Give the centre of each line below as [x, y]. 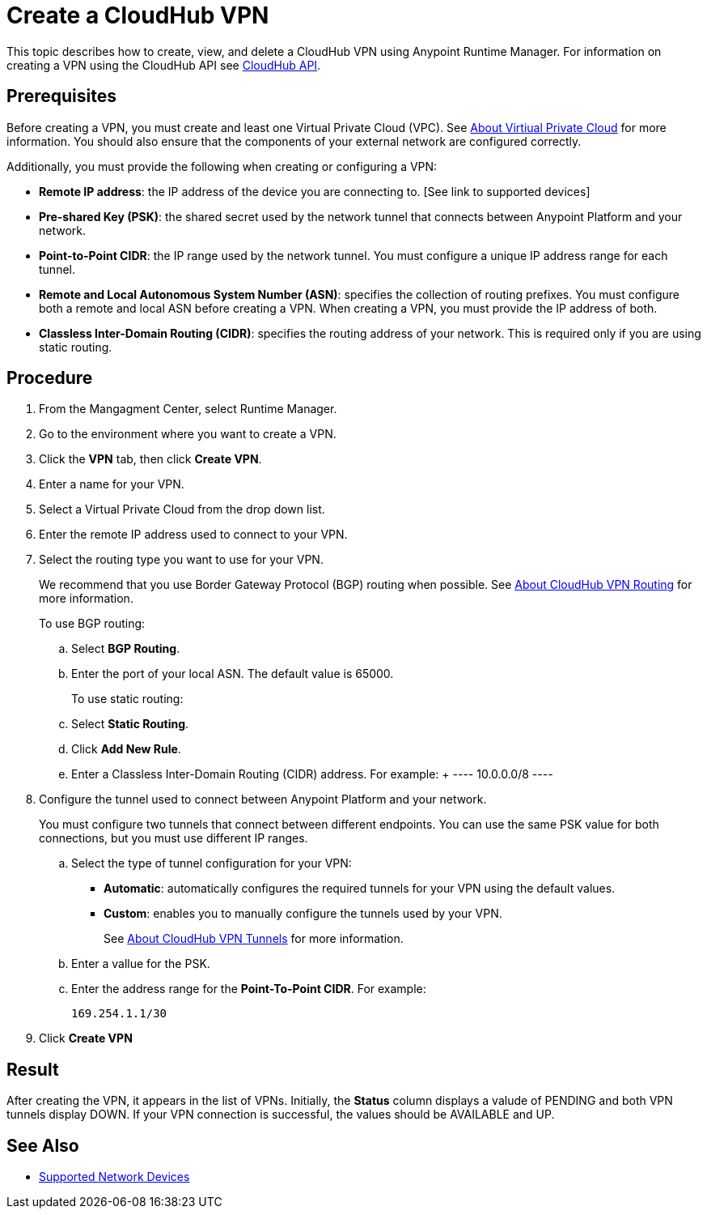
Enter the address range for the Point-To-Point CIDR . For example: [249, 989]
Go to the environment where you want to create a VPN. [188, 434]
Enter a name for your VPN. [112, 484]
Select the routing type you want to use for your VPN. [181, 560]
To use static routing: [127, 699]
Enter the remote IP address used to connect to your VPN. [193, 535]
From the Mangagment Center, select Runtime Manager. [188, 409]
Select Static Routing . [130, 724]
